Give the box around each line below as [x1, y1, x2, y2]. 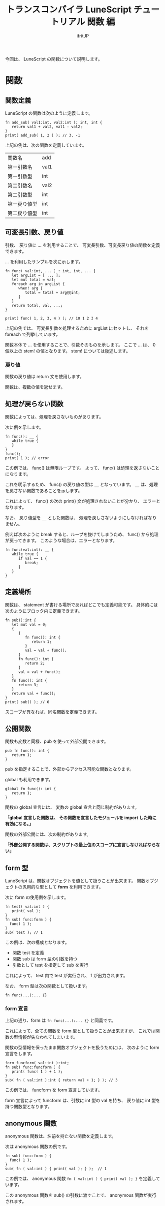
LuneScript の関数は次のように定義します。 [5, 110, 93, 116]
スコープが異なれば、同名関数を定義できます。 [5, 709, 99, 715]
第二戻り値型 [7, 210, 38, 217]
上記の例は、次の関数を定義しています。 [5, 142, 87, 148]
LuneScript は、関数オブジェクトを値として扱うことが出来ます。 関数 [5, 878, 146, 884]
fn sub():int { [5, 618, 36, 623]
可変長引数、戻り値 [5, 228, 64, 236]
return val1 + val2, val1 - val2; [11, 124, 83, 129]
